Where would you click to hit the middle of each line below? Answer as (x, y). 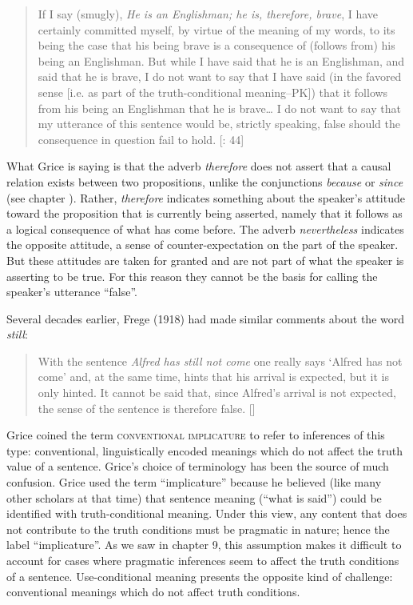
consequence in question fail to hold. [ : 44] (141, 139)
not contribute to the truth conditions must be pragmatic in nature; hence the (198, 529)
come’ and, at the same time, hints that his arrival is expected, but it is (213, 377)
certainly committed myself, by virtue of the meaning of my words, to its (216, 29)
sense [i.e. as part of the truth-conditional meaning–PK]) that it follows (213, 92)
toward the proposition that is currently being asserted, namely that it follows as (205, 213)
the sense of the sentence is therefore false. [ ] (147, 408)
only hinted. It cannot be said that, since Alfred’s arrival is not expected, (217, 393)
